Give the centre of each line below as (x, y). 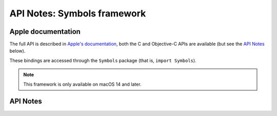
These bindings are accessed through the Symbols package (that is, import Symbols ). (103, 60)
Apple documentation (45, 32)
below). (17, 51)
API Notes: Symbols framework (78, 13)
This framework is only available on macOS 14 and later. (82, 84)
